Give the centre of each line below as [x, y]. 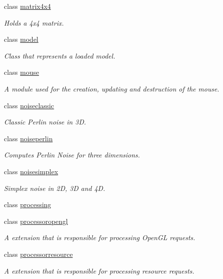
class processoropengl [36, 221]
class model [21, 39]
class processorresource [38, 254]
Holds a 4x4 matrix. [34, 22]
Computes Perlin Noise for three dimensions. [72, 155]
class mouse [21, 72]
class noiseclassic [29, 105]
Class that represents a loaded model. [60, 55]
